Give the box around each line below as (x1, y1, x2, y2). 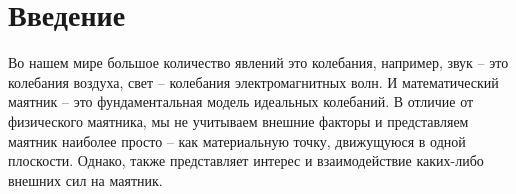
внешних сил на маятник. (8, 169, 163, 190)
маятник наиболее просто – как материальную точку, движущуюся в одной (8, 130, 466, 151)
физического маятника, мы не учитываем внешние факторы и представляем (8, 110, 469, 131)
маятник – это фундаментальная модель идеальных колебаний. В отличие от (8, 91, 474, 112)
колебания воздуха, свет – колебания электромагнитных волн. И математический (8, 71, 499, 92)
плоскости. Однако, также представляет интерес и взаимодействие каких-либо (8, 150, 484, 171)
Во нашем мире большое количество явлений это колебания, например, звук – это (8, 52, 509, 73)
